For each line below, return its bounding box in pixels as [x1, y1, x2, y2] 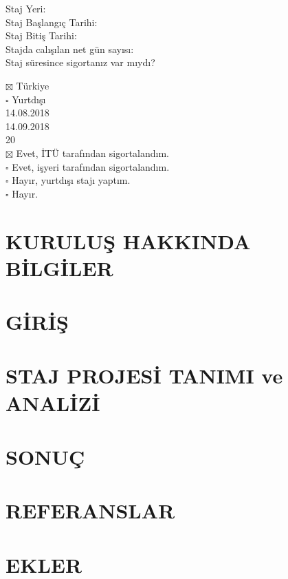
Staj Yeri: [5, 1, 46, 15]
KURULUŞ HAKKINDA [5, 227, 251, 255]
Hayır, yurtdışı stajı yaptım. [12, 173, 131, 187]
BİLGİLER [5, 253, 113, 282]
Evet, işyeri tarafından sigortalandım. [12, 159, 170, 173]
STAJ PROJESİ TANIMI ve [5, 361, 283, 390]
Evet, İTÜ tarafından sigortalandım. [16, 145, 170, 160]
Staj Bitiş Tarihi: [5, 28, 77, 43]
